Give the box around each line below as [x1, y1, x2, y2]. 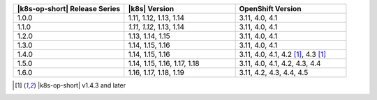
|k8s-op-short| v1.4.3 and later [37, 81, 126, 90]
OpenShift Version [239, 4, 302, 13]
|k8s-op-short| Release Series [17, 4, 121, 13]
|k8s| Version [128, 4, 175, 13]
